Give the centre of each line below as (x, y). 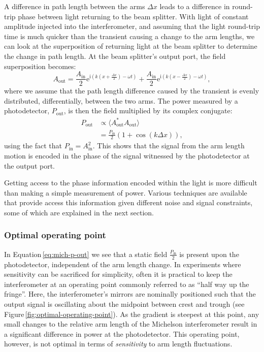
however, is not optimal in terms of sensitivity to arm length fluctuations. (118, 344)
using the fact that (33, 146)
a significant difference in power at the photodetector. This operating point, (122, 333)
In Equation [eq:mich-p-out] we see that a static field (86, 254)
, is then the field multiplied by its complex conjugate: (148, 110)
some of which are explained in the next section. (79, 212)
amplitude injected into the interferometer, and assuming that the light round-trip (132, 26)
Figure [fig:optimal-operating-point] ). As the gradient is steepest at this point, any (132, 314)
